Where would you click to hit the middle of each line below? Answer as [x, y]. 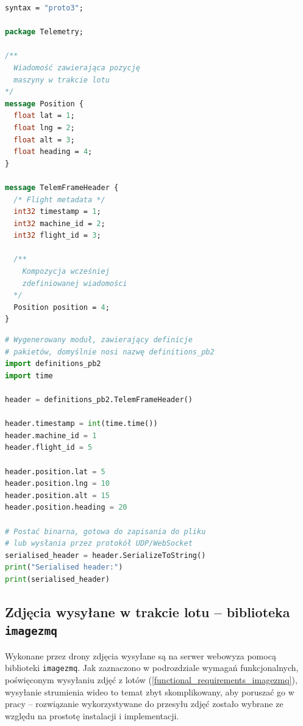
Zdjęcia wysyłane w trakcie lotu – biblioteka [148, 611]
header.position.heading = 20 [66, 508]
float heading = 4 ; [53, 152]
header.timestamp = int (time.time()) [81, 424]
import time [29, 376]
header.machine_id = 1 [51, 435]
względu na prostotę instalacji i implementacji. [92, 715]
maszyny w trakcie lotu [62, 80]
